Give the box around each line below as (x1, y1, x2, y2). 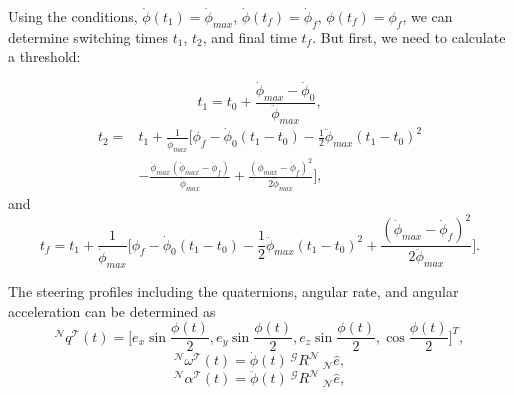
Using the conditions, (8, 6, 138, 26)
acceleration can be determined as (8, 300, 216, 321)
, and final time (202, 26, 297, 47)
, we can (402, 6, 453, 26)
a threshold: (8, 46, 81, 67)
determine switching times (8, 26, 169, 47)
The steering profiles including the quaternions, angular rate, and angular (8, 280, 459, 301)
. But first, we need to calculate (312, 26, 506, 47)
